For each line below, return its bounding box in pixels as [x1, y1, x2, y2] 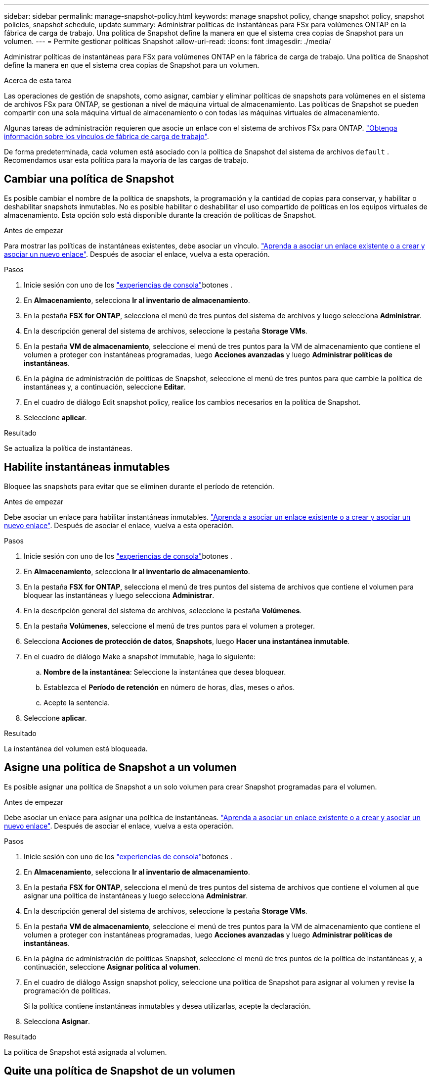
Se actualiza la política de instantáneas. [4, 443, 132, 452]
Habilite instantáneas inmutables [4, 461, 170, 474]
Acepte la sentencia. [43, 698, 110, 707]
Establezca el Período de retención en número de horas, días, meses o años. [43, 683, 295, 691]
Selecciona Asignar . [24, 1017, 90, 1026]
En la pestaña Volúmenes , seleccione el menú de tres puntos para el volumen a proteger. [24, 621, 315, 630]
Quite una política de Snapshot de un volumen [4, 1064, 235, 1077]
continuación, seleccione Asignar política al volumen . [24, 962, 201, 971]
